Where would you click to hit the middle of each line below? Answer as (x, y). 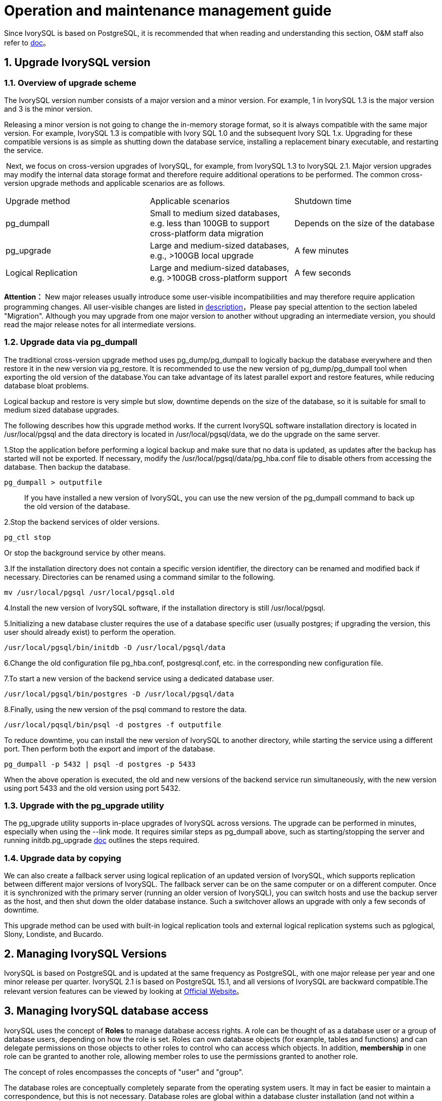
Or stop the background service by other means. (85, 553)
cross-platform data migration (207, 233)
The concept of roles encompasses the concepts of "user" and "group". (124, 1072)
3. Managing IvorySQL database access (106, 1011)
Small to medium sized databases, (215, 213)
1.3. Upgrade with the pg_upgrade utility (84, 806)
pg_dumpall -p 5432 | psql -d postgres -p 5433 (100, 764)
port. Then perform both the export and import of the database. (110, 748)
